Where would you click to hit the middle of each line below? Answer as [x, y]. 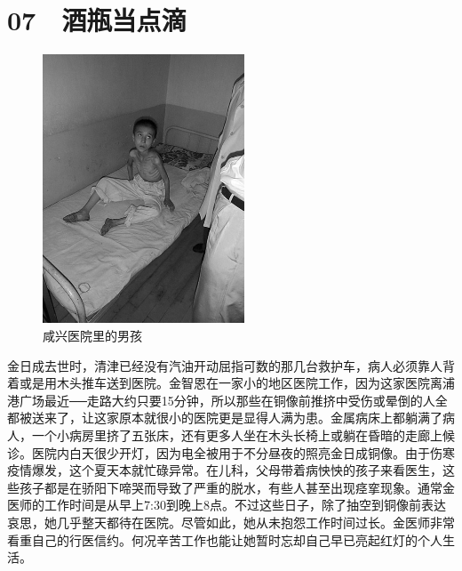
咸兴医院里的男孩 [92, 336]
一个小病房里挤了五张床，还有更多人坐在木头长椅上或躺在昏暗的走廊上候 [243, 435]
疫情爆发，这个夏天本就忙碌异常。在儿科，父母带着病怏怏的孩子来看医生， [225, 470]
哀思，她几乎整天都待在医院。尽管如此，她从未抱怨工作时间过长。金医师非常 [231, 522]
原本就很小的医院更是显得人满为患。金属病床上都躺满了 [280, 418]
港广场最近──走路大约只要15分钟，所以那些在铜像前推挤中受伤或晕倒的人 [221, 400]
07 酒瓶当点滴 [97, 20]
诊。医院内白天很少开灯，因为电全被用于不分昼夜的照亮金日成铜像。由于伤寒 [231, 452]
